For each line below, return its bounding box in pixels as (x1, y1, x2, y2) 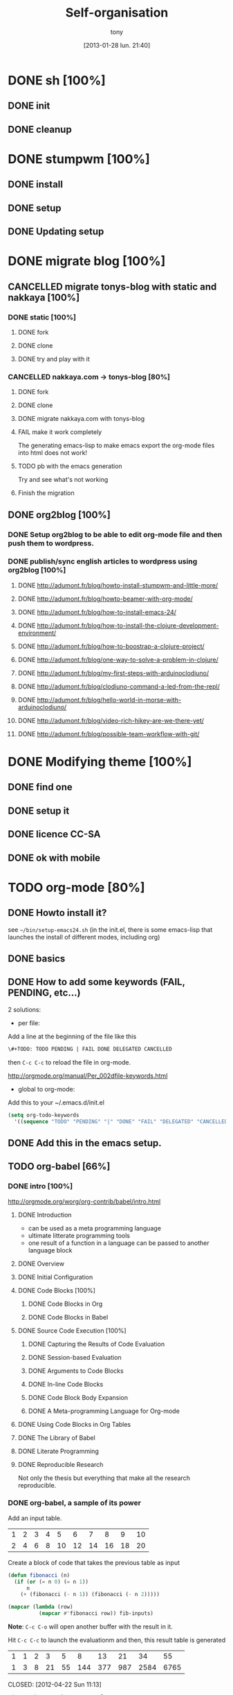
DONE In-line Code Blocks (28, 1380, 104, 1388)
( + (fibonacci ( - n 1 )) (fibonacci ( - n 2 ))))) (20, 1591, 160, 1598)
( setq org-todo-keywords (8, 1112, 80, 1118)
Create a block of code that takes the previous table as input (8, 1558, 180, 1566)
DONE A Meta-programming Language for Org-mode (28, 1407, 180, 1415)
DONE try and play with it (17, 355, 91, 363)
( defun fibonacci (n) (8, 1571, 71, 1579)
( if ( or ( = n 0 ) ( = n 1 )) (14, 1578, 89, 1585)
